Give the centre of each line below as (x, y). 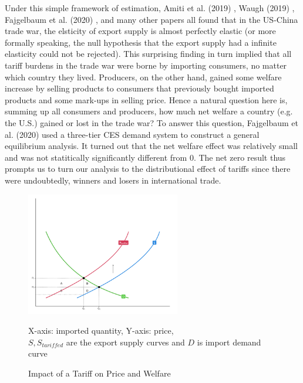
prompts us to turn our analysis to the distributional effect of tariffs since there (148, 169)
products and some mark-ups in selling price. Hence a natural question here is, (146, 99)
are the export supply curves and (125, 342)
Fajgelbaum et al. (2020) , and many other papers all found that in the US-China (151, 19)
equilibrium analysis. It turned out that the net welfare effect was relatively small (151, 146)
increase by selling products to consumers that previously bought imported (139, 88)
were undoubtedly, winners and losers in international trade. (113, 180)
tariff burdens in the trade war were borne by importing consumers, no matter (146, 65)
